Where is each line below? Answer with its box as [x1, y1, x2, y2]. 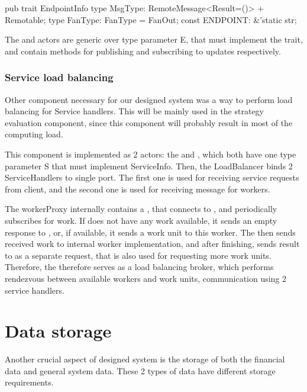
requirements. [5, 376, 54, 388]
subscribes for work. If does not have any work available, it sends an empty [5, 214, 277, 226]
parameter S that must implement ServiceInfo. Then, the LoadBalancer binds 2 [5, 159, 293, 172]
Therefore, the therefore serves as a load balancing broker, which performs [5, 261, 274, 273]
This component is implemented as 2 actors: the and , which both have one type [5, 147, 296, 160]
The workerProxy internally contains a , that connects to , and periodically [5, 203, 277, 215]
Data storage [5, 319, 112, 343]
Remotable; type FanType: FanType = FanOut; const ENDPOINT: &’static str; [5, 13, 297, 25]
